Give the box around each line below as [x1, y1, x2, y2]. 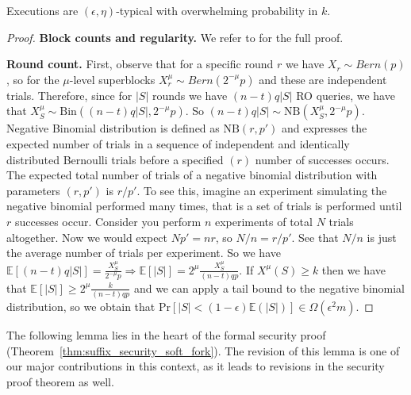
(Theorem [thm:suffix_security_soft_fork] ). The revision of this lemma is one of [6, 342, 400, 359]
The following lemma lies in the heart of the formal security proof [6, 327, 326, 343]
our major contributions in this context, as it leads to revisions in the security [6, 358, 385, 374]
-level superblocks [69, 71, 156, 87]
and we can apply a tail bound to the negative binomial [133, 279, 405, 296]
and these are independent [259, 71, 387, 87]
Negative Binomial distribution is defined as [6, 120, 220, 136]
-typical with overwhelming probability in [116, 2, 318, 18]
